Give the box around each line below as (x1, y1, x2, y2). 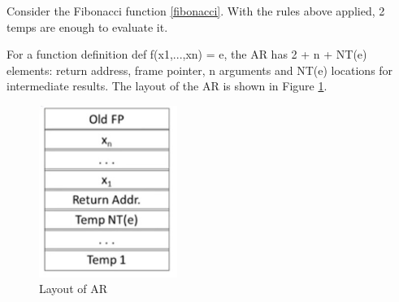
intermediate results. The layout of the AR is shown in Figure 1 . (7, 77, 327, 94)
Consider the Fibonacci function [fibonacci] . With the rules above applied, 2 (7, 2, 385, 19)
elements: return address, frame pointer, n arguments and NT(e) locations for (7, 61, 393, 78)
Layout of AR (39, 280, 107, 297)
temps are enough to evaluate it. (7, 18, 168, 35)
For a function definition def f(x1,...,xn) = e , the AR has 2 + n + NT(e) (7, 46, 367, 63)
